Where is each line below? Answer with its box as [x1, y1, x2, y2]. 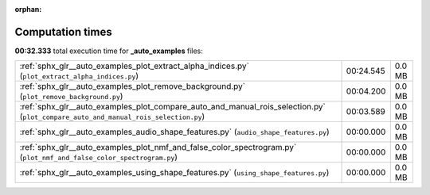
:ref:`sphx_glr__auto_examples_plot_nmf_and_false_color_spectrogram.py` [19, 142, 297, 153]
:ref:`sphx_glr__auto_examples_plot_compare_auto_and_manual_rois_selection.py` [19, 101, 326, 113]
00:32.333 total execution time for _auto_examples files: [14, 46, 203, 55]
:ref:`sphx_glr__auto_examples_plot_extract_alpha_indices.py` [19, 60, 250, 71]
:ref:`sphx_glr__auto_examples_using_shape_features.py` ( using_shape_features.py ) [19, 167, 330, 178]
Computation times [14, 25, 112, 39]
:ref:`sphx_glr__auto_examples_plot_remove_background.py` [19, 81, 246, 92]
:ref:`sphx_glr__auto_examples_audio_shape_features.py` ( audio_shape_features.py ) [19, 127, 330, 138]
